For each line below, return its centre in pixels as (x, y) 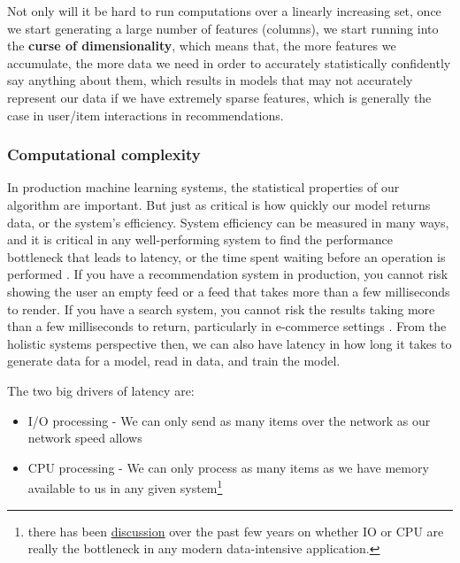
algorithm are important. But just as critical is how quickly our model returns (219, 204)
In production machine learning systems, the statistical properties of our (203, 187)
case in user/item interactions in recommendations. (146, 115)
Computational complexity (104, 154)
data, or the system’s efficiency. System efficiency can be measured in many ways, (228, 222)
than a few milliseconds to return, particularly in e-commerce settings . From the (227, 326)
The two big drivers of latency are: (101, 390)
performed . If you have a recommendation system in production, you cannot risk (228, 274)
